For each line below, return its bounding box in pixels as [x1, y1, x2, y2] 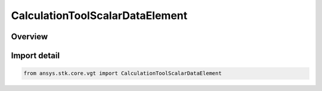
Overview [11, 32, 48, 42]
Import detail [11, 51, 60, 61]
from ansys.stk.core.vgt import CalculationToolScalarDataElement [23, 70, 222, 77]
